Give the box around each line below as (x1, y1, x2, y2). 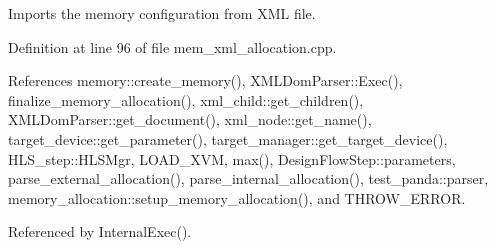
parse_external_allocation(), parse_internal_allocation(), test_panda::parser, (8, 168, 489, 189)
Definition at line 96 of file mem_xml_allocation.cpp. (8, 36, 337, 57)
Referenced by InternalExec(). (8, 221, 192, 242)
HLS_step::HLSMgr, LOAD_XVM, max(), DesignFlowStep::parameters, (8, 148, 456, 169)
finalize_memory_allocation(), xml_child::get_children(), (8, 89, 364, 110)
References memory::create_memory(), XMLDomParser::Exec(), (8, 70, 403, 91)
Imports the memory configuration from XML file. (8, 3, 316, 23)
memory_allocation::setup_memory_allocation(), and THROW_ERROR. (8, 187, 466, 208)
